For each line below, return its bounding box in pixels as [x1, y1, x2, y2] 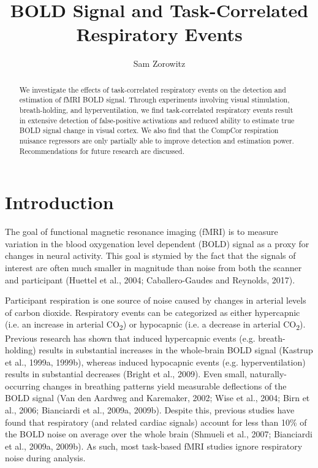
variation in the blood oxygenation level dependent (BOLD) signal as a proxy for [5, 237, 309, 250]
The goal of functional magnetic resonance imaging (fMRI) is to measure [5, 225, 278, 238]
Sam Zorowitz [133, 57, 186, 70]
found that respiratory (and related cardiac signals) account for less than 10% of [5, 415, 307, 428]
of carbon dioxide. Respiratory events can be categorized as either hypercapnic [5, 305, 300, 318]
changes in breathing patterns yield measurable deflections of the [42, 379, 287, 392]
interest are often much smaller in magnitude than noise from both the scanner [5, 261, 302, 274]
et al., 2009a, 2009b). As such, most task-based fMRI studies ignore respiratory [5, 439, 303, 452]
